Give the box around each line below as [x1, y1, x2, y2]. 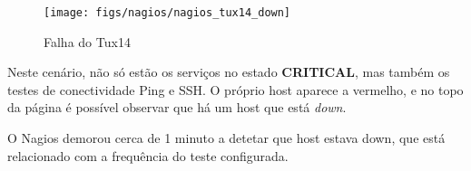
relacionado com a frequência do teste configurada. [7, 146, 289, 165]
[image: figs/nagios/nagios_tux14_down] [44, 6, 291, 19]
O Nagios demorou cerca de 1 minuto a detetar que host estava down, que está [7, 128, 446, 147]
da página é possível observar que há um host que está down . [7, 98, 347, 117]
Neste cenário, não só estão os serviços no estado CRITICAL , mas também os [7, 62, 450, 81]
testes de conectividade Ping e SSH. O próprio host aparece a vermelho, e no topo [7, 80, 464, 99]
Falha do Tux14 [44, 32, 131, 51]
